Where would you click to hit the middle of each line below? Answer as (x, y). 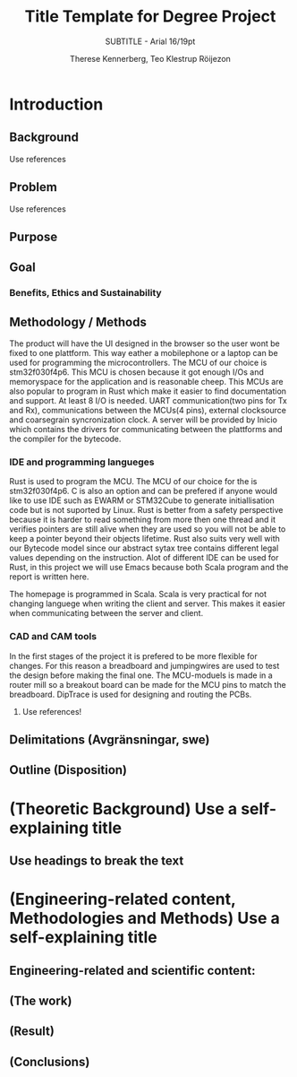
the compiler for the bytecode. (65, 439)
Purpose (34, 236)
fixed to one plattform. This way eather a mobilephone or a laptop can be (144, 353)
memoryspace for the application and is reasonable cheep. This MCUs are (146, 382)
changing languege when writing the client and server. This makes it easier (148, 604)
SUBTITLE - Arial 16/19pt (150, 41)
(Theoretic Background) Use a (123, 808)
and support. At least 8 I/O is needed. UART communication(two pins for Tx (148, 401)
